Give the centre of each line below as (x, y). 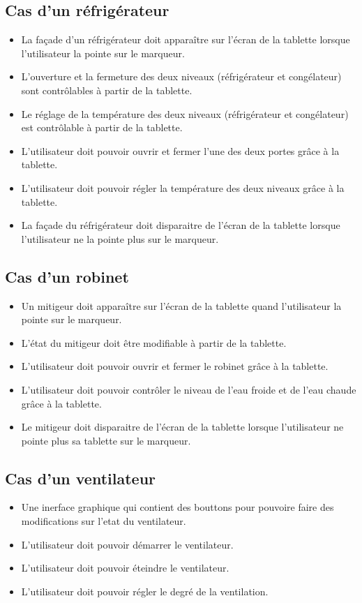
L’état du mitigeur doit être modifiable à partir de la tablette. (154, 342)
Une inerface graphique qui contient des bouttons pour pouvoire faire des (178, 507)
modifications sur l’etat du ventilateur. (104, 521)
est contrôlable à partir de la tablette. (102, 127)
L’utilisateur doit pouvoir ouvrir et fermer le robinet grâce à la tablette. (175, 366)
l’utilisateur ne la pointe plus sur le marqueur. (120, 238)
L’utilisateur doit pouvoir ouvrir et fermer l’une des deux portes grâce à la (180, 150)
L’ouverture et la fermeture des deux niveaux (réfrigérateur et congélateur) (181, 76)
